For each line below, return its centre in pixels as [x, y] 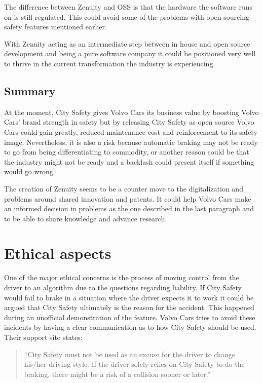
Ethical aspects [58, 253]
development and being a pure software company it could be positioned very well [130, 53]
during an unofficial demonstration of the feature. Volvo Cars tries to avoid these [130, 317]
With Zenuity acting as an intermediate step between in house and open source [127, 43]
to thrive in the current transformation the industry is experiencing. [110, 63]
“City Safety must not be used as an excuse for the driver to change [129, 354]
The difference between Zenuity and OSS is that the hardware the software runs [128, 7]
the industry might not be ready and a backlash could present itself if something [129, 161]
